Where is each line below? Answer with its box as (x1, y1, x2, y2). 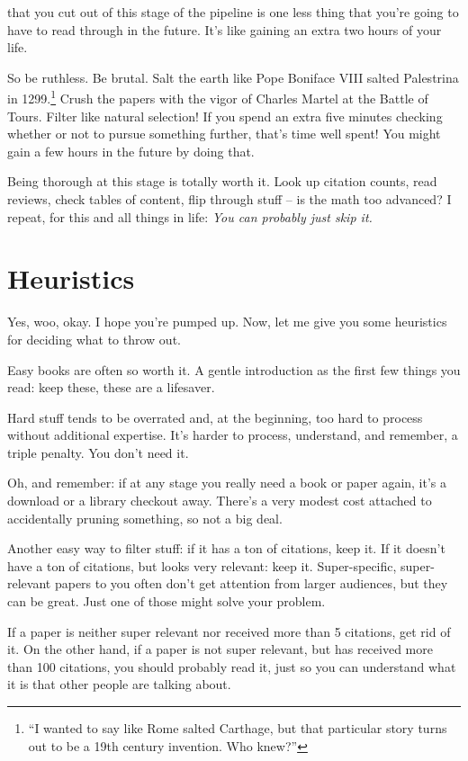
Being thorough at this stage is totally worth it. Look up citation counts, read (7, 172, 437, 191)
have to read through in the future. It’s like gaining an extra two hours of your (7, 20, 442, 39)
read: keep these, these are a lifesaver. (7, 378, 215, 397)
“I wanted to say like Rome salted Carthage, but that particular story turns (28, 719, 447, 737)
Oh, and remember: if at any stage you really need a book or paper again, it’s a (7, 473, 447, 492)
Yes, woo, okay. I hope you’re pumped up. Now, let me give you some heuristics (7, 312, 447, 331)
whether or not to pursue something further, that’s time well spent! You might (7, 124, 441, 143)
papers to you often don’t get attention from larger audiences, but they (54, 574, 448, 593)
